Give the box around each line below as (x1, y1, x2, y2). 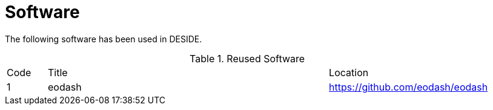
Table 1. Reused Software (190, 52, 305, 65)
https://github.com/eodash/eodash (329, 80, 488, 93)
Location (329, 66, 369, 79)
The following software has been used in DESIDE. (5, 33, 202, 44)
